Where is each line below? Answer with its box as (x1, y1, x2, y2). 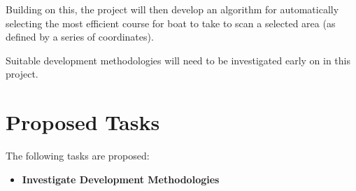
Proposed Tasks (6, 108, 160, 136)
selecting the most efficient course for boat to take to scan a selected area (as (6, 15, 336, 30)
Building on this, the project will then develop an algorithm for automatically (6, 2, 339, 16)
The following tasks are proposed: (6, 148, 150, 163)
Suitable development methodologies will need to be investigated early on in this (6, 52, 350, 67)
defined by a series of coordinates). (6, 29, 154, 44)
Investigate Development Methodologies (22, 171, 220, 186)
